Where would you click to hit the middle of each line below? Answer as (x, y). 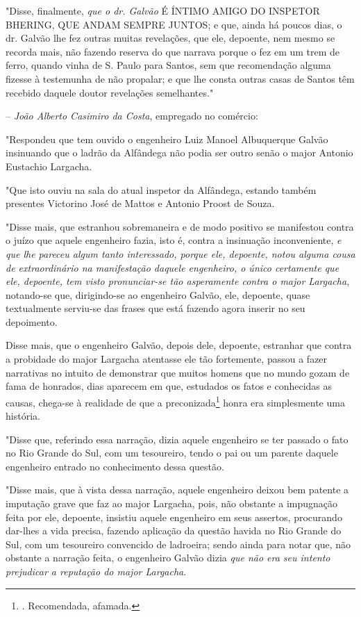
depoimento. (32, 321)
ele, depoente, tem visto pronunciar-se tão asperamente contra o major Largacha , (178, 281)
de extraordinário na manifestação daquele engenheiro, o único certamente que (173, 267)
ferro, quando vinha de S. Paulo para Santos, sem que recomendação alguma (168, 65)
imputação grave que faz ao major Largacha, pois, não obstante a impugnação (172, 503)
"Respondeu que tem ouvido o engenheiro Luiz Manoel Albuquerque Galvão (167, 139)
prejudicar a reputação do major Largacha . (96, 571)
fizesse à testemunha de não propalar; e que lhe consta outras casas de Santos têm (180, 78)
